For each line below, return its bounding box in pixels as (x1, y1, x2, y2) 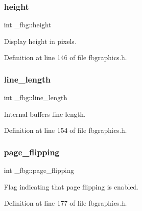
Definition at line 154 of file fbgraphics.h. (4, 125, 127, 135)
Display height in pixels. (4, 36, 76, 46)
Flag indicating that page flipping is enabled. (4, 181, 139, 191)
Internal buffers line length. (4, 108, 86, 119)
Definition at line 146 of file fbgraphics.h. (4, 52, 127, 63)
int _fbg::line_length (4, 92, 68, 103)
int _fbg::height (4, 20, 51, 30)
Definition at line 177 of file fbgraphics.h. (4, 198, 127, 208)
